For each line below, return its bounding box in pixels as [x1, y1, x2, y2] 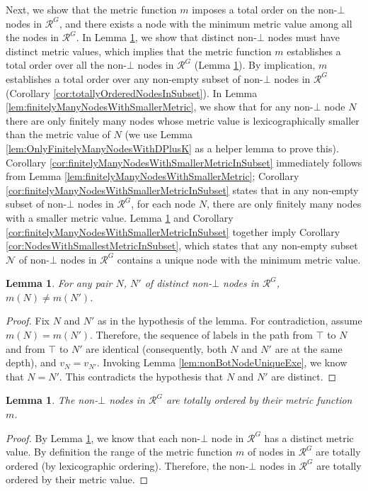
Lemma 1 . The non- [6, 393, 98, 407]
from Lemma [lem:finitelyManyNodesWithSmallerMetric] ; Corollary [6, 169, 299, 184]
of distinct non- [144, 276, 212, 290]
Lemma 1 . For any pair [6, 276, 113, 290]
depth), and [6, 355, 57, 370]
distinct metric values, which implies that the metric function [6, 43, 272, 58]
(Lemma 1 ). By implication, [194, 57, 316, 72]
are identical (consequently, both [86, 341, 227, 356]
